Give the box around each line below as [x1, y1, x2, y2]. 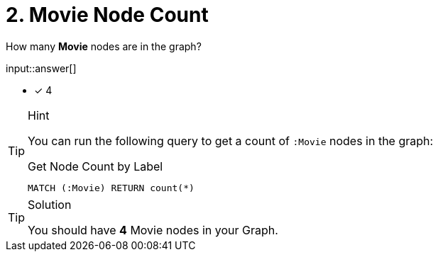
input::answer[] [6, 62, 77, 74]
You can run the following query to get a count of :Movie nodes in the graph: [28, 133, 434, 148]
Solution [28, 197, 72, 212]
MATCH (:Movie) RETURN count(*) [28, 182, 195, 193]
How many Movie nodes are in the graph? [6, 40, 202, 52]
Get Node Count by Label [28, 159, 163, 173]
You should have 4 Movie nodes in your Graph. [28, 222, 278, 237]
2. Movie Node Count [6, 3, 209, 27]
